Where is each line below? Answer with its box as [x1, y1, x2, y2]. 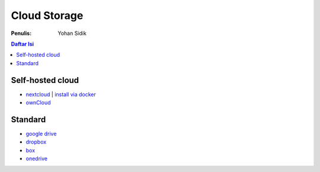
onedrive [25, 155, 47, 163]
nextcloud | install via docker [25, 91, 96, 98]
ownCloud [25, 99, 51, 106]
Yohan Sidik [57, 30, 87, 37]
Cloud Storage [11, 9, 84, 22]
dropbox [25, 138, 47, 145]
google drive [25, 130, 57, 137]
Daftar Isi [11, 40, 34, 47]
